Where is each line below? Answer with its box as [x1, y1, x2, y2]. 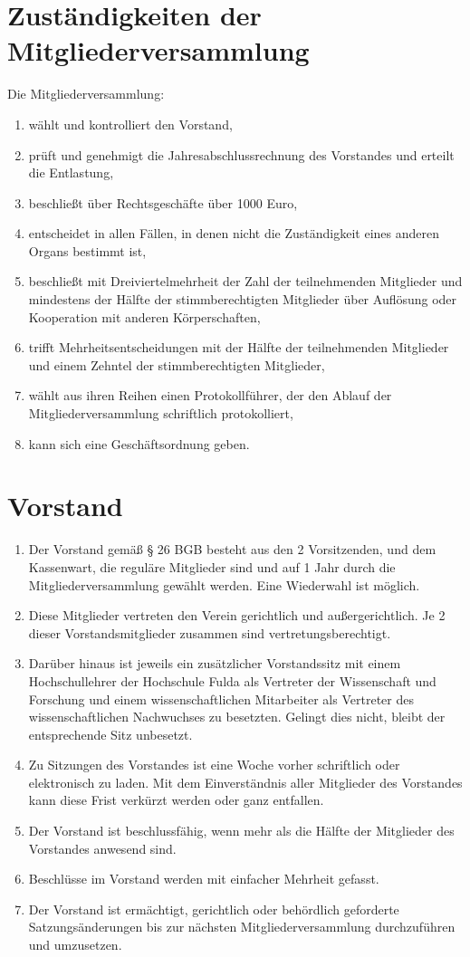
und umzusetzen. [28, 935, 122, 954]
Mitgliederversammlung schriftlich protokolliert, [28, 404, 293, 423]
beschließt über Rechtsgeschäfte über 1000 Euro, [28, 193, 298, 212]
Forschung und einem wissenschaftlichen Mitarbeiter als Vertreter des [28, 689, 414, 708]
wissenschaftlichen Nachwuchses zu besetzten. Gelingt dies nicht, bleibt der [28, 707, 446, 726]
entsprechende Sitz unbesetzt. [28, 724, 193, 743]
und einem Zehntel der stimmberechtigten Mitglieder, [28, 355, 325, 374]
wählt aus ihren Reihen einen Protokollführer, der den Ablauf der [28, 386, 392, 405]
